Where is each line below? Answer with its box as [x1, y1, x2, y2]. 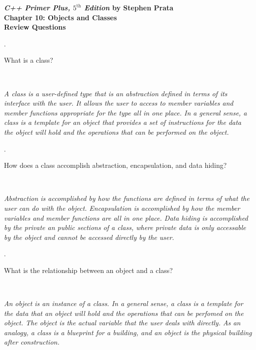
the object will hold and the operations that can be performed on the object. [4, 126, 229, 137]
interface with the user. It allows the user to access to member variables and [4, 98, 233, 108]
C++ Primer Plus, [4, 2, 70, 12]
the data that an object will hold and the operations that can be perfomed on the [4, 308, 244, 318]
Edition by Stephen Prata [84, 2, 174, 12]
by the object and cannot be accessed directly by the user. [4, 232, 174, 242]
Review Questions [4, 22, 66, 32]
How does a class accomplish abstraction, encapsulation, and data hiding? [4, 160, 227, 170]
